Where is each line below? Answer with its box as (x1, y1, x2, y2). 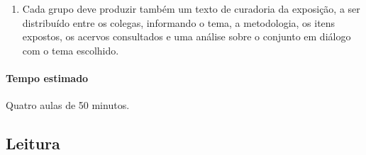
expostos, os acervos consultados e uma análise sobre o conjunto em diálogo (22, 29, 351, 44)
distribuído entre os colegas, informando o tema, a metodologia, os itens (22, 15, 335, 30)
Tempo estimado (6, 70, 89, 85)
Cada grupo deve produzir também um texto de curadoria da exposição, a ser (22, 1, 360, 16)
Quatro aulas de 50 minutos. (6, 98, 130, 113)
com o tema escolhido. (22, 42, 119, 57)
